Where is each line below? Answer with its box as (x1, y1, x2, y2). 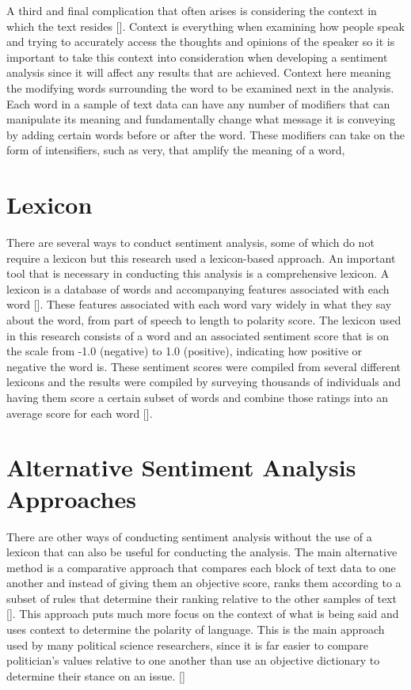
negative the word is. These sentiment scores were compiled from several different (6, 358, 401, 374)
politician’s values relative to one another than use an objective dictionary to (6, 652, 380, 669)
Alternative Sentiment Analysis (6, 451, 356, 483)
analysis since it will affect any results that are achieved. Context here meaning (6, 64, 391, 81)
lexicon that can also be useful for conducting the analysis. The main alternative (6, 544, 398, 560)
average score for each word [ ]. (6, 404, 153, 421)
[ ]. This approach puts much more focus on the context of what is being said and (6, 605, 399, 622)
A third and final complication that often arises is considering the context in (6, 2, 377, 18)
